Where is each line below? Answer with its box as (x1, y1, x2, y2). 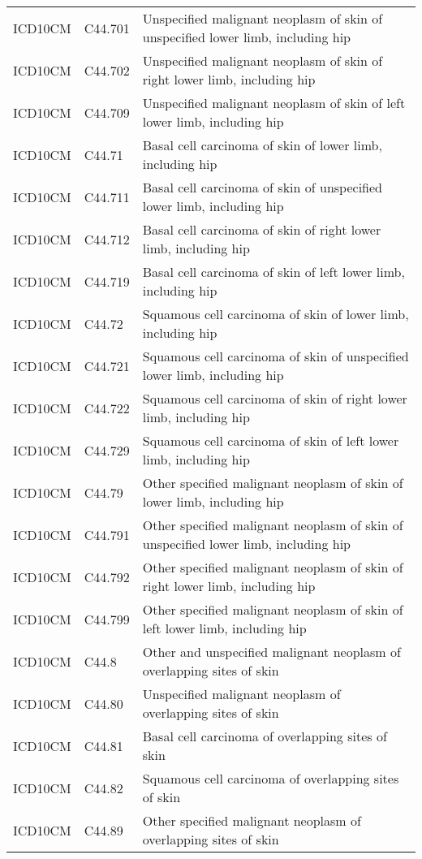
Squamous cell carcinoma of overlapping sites (142, 769, 399, 788)
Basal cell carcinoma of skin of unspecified (142, 178, 382, 196)
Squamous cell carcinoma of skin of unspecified (142, 347, 409, 365)
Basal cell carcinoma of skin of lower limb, (142, 136, 382, 154)
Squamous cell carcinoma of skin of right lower (142, 389, 407, 408)
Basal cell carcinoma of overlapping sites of (142, 727, 387, 745)
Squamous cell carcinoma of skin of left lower (142, 431, 399, 450)
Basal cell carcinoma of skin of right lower (142, 220, 381, 239)
